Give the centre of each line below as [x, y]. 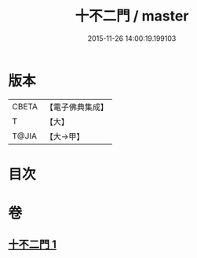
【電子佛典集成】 [77, 107]
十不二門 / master [132, 16]
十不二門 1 [33, 245]
